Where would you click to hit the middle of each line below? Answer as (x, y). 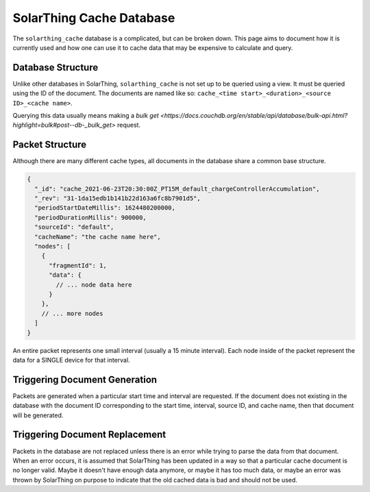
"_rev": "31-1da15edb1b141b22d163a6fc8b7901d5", (118, 198)
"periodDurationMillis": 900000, (90, 217)
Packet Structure (50, 145)
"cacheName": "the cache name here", (98, 237)
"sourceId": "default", (74, 227)
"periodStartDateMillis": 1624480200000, (105, 208)
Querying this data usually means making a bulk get (86, 116)
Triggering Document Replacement (89, 435)
